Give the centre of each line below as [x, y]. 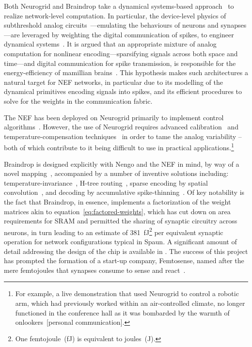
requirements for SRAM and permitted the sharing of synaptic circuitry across [121, 221]
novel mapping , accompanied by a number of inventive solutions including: [116, 173]
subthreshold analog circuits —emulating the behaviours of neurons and [111, 25]
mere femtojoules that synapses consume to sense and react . [95, 270]
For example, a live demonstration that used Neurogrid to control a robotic [127, 293]
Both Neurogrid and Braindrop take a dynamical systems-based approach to [119, 6]
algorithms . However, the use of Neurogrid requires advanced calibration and [121, 127]
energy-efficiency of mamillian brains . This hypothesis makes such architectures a [126, 72]
